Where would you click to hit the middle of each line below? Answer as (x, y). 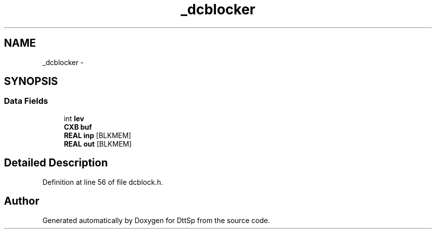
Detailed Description (56, 163)
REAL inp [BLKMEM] (98, 135)
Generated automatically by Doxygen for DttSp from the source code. (156, 220)
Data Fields (26, 101)
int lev (74, 118)
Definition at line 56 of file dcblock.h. (103, 182)
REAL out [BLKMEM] (98, 144)
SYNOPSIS (31, 81)
